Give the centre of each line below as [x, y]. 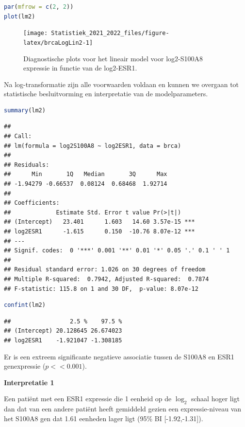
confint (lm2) [25, 305]
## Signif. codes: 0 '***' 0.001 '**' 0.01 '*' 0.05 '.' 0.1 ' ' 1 [117, 251]
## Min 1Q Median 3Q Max [86, 174]
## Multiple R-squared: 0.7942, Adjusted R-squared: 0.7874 [106, 279]
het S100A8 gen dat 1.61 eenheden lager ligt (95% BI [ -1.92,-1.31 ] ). [104, 418]
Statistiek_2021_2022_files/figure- [110, 33]
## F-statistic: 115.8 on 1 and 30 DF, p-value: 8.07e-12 [101, 289]
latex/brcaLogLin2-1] [58, 43]
